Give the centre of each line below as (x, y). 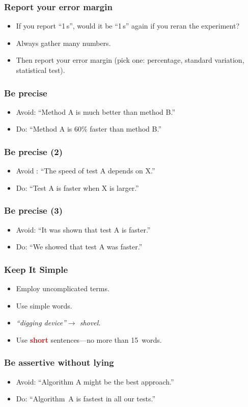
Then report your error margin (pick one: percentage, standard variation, (130, 60)
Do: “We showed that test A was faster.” (79, 247)
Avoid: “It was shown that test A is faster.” (83, 229)
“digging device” (41, 323)
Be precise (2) (34, 151)
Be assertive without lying (59, 362)
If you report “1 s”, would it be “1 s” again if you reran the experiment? (128, 26)
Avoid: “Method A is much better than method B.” (95, 111)
